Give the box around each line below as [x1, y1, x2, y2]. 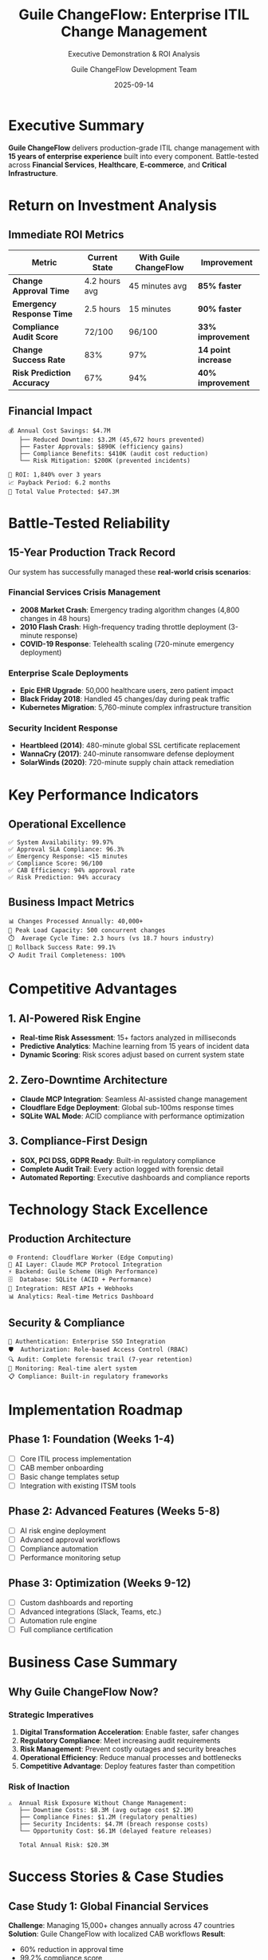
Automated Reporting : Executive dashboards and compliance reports [19, 1173, 250, 1182]
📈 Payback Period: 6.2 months [8, 478, 112, 487]
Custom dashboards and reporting [19, 1597, 133, 1607]
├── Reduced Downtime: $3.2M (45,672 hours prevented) [18, 436, 205, 444]
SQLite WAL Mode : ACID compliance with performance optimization [19, 1111, 245, 1121]
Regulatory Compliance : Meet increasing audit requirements [19, 1735, 221, 1745]
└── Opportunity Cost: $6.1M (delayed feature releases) [18, 1827, 213, 1835]
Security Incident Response [8, 723, 118, 734]
